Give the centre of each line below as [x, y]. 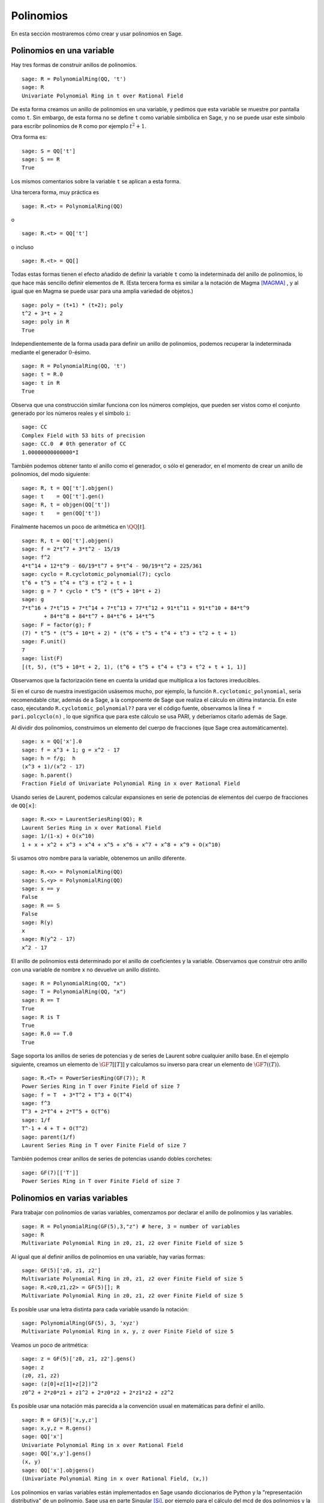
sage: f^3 [36, 1104]
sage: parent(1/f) [49, 1137]
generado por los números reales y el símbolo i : [71, 413]
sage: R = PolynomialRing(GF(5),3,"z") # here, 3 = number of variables [131, 1226]
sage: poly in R [46, 322]
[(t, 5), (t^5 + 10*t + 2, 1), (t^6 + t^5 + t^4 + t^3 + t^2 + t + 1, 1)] [134, 667]
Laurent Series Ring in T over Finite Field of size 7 [104, 1146]
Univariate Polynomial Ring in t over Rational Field [102, 96]
